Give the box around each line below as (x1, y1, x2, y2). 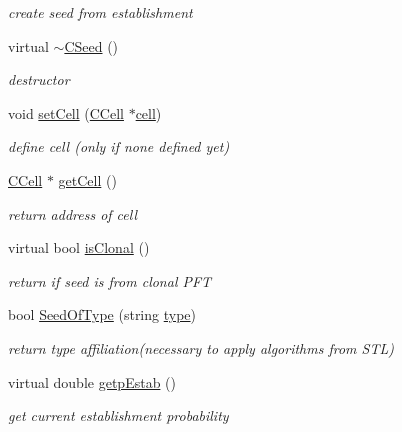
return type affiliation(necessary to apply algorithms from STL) (8, 337, 394, 358)
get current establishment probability (8, 405, 229, 426)
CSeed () (64, 35, 119, 56)
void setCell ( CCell (8, 102, 124, 123)
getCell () (58, 169, 117, 190)
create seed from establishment (8, 2, 193, 22)
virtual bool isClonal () (8, 237, 150, 258)
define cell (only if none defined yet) (8, 136, 230, 157)
